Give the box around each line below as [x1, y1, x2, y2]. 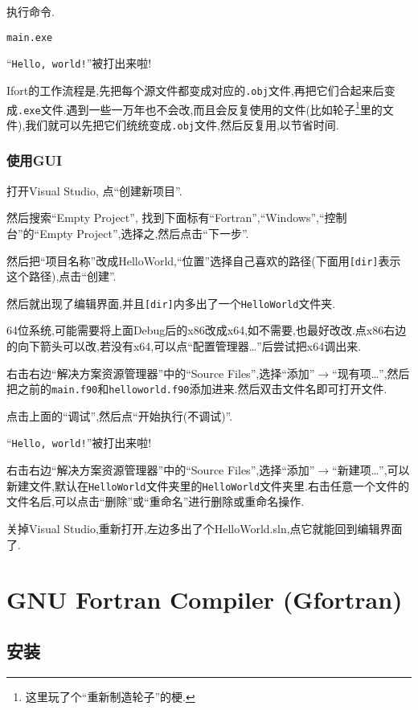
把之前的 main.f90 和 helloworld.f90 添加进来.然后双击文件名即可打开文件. [6, 380, 387, 397]
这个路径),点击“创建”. [6, 268, 117, 285]
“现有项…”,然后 [332, 364, 410, 381]
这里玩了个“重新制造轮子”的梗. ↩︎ [25, 687, 195, 704]
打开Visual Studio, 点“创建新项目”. [6, 182, 182, 199]
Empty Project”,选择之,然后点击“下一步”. [39, 224, 249, 241]
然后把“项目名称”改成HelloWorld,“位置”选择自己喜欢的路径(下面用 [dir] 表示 [6, 252, 401, 269]
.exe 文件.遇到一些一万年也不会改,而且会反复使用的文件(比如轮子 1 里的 [18, 98, 383, 117]
